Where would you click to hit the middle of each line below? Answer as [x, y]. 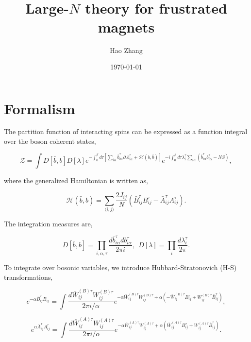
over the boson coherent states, [50, 141]
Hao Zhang [126, 50]
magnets [126, 27]
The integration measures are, [48, 223]
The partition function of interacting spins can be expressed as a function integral [126, 131]
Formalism [40, 108]
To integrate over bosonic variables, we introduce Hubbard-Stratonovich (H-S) [120, 267]
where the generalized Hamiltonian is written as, [76, 180]
